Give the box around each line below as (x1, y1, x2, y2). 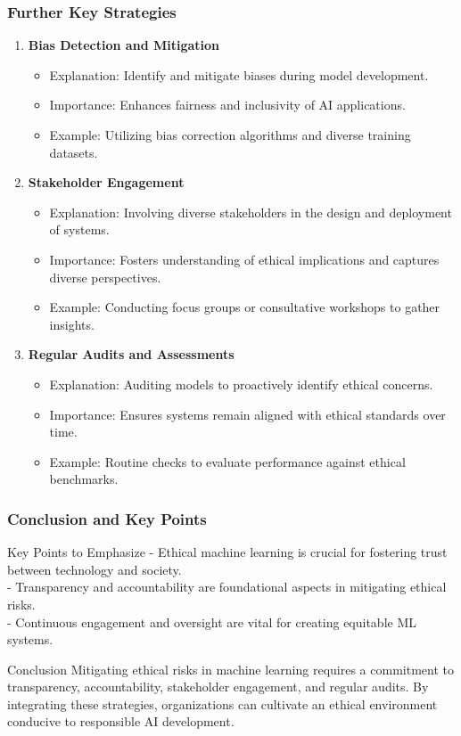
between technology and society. (7, 560, 182, 578)
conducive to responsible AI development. (7, 712, 235, 731)
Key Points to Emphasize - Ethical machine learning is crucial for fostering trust (7, 543, 448, 561)
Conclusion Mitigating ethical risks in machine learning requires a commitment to (7, 659, 454, 678)
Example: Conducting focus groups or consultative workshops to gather (49, 298, 440, 316)
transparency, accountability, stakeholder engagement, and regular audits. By (7, 677, 429, 696)
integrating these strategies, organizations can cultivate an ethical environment (7, 694, 438, 713)
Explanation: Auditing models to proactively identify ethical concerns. (49, 374, 433, 393)
